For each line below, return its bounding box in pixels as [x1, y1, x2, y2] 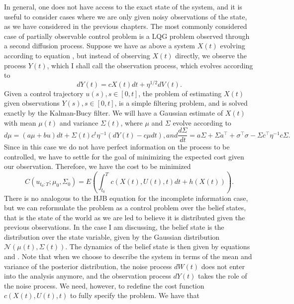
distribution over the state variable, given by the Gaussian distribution [4, 231, 220, 242]
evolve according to [173, 117, 231, 128]
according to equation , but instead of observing [4, 50, 150, 60]
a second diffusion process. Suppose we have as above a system [4, 40, 196, 51]
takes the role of [198, 271, 247, 281]
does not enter [201, 261, 245, 271]
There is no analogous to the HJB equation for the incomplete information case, [4, 192, 248, 203]
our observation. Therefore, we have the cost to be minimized [4, 161, 191, 171]
